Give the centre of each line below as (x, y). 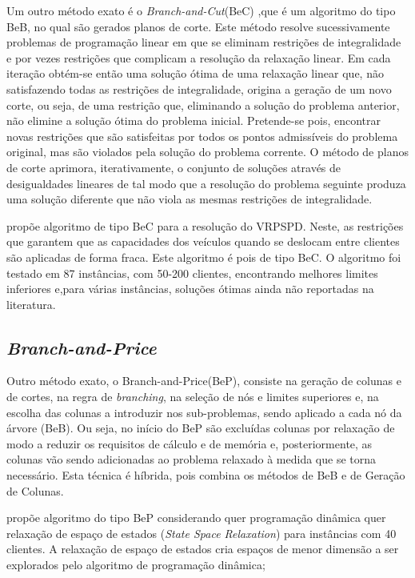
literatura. (31, 304)
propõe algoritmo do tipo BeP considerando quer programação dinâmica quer (196, 518)
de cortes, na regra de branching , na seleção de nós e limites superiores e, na (193, 397)
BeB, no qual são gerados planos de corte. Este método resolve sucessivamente (198, 26)
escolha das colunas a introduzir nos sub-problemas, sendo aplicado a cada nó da (204, 412)
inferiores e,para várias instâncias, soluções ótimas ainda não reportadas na (190, 289)
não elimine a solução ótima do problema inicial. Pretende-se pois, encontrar (194, 120)
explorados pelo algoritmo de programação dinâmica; (136, 565)
